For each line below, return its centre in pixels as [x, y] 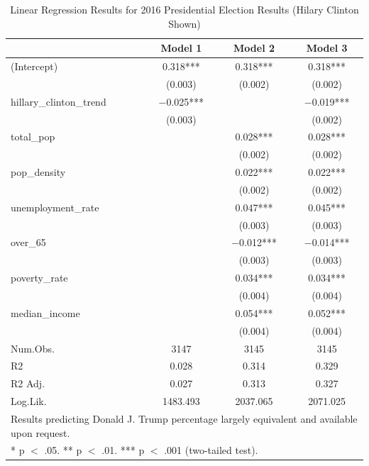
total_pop [33, 137]
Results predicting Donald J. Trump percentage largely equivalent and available [184, 418]
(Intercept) [34, 66]
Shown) [184, 23]
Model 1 [181, 48]
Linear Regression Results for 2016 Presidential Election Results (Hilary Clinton [184, 9]
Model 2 [254, 48]
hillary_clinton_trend [59, 101]
